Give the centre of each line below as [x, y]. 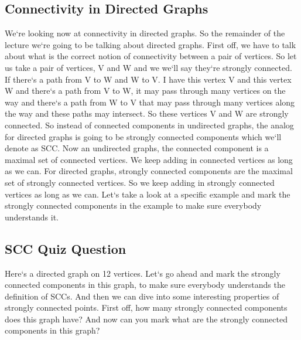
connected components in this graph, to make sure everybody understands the [145, 285]
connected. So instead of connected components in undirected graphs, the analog [149, 125]
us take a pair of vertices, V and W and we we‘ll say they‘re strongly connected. [148, 67]
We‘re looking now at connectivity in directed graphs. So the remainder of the [145, 33]
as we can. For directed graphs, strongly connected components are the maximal [149, 171]
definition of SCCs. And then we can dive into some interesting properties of [142, 296]
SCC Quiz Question [66, 248]
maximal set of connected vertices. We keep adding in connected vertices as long [149, 159]
